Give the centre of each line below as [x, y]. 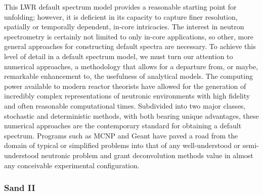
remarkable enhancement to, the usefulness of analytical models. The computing [128, 76]
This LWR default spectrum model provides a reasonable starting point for [120, 7]
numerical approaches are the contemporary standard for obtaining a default [123, 126]
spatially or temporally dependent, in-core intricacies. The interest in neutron [124, 27]
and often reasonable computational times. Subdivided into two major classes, [125, 105]
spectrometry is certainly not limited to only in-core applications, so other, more [129, 36]
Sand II [20, 188]
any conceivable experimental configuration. [72, 165]
